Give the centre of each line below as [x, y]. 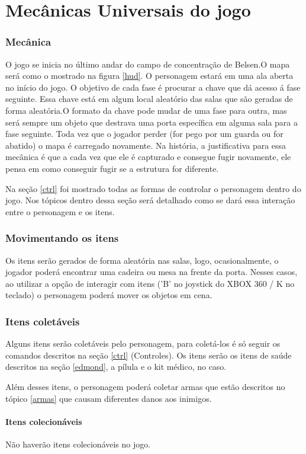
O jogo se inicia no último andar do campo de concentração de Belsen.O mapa [148, 64]
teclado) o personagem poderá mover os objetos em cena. [109, 295]
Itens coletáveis [43, 321]
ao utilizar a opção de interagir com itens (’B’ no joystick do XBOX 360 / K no [150, 283]
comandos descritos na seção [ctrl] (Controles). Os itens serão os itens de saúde [149, 355]
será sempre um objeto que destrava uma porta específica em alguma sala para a [152, 122]
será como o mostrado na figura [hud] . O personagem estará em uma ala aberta [149, 76]
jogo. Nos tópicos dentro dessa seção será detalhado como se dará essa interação [150, 200]
